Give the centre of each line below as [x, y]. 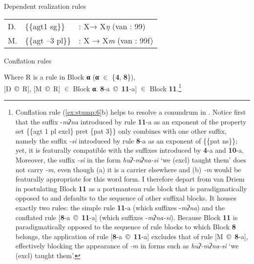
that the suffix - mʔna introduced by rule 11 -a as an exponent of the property [131, 121]
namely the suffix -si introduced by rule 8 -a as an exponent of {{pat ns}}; [127, 140]
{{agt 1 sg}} [45, 26]
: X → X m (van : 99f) [116, 40]
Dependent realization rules [45, 6]
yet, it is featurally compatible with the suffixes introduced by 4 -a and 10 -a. [130, 150]
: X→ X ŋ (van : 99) [112, 26]
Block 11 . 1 [166, 87]
